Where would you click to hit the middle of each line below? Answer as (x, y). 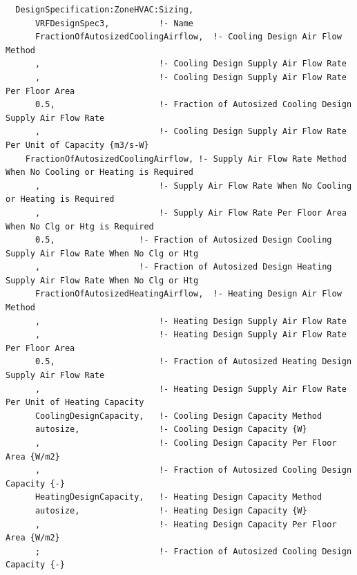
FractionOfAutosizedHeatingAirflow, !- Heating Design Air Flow (188, 294)
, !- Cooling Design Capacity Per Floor (186, 443)
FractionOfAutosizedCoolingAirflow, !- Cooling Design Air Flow (188, 37)
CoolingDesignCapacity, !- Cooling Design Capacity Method (178, 416)
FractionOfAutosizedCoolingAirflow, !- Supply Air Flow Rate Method (186, 159)
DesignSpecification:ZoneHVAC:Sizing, (105, 10)
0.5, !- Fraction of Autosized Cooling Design (193, 105)
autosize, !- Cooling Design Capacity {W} (171, 430)
